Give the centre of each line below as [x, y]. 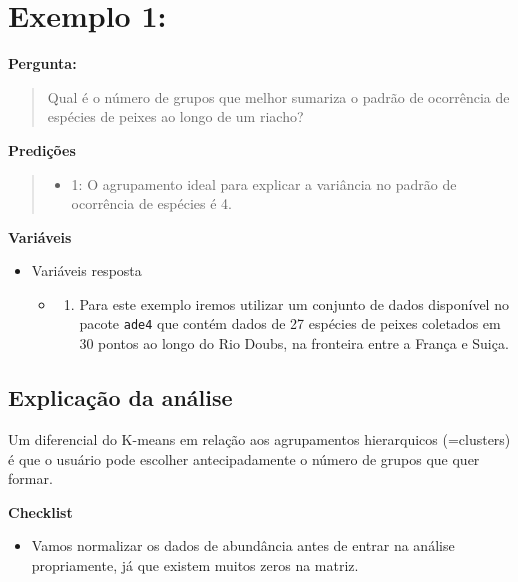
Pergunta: [42, 63]
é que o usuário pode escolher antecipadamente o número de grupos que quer [244, 458]
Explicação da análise [120, 397]
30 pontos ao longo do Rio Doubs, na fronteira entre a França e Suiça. [294, 343]
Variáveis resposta [86, 270]
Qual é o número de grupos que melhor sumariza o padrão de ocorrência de [278, 96]
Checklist [40, 511]
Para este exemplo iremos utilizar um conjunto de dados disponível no [294, 303]
